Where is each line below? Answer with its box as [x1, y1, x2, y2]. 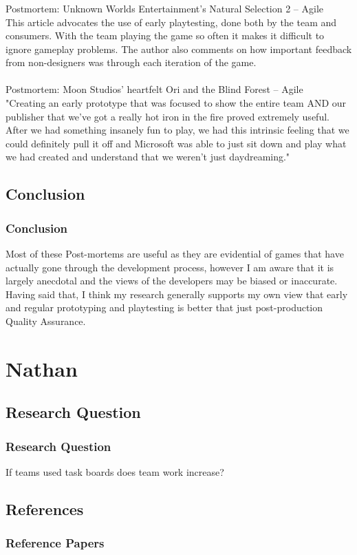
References [6, 498, 84, 519]
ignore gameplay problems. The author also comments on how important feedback [6, 41, 352, 56]
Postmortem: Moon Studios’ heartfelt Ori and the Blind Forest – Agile [6, 82, 303, 96]
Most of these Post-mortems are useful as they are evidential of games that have [6, 247, 344, 261]
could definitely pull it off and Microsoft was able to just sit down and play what [6, 136, 347, 150]
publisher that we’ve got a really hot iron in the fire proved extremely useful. [6, 109, 329, 123]
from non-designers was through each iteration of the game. [6, 55, 257, 70]
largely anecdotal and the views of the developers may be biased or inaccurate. [6, 273, 338, 288]
